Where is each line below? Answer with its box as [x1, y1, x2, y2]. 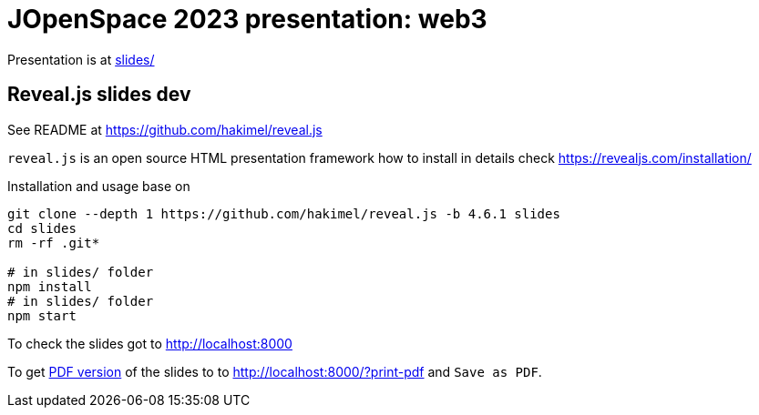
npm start [7, 308, 77, 323]
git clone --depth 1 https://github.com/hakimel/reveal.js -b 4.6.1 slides [7, 206, 560, 221]
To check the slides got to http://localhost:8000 [7, 335, 292, 351]
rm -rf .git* [7, 235, 100, 250]
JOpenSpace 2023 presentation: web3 [7, 4, 487, 35]
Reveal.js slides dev [7, 83, 191, 106]
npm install [7, 278, 92, 294]
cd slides [7, 220, 77, 236]
